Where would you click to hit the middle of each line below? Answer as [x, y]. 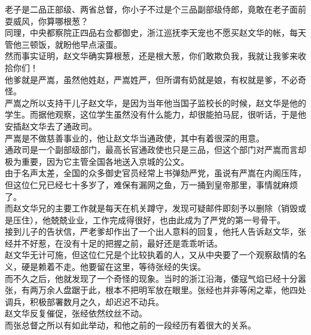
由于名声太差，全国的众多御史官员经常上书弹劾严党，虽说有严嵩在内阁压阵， [155, 173]
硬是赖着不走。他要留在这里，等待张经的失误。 [113, 267]
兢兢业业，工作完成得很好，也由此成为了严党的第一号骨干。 [168, 219]
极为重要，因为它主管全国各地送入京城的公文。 [97, 161]
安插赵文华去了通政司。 [51, 126]
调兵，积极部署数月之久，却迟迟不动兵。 [84, 301]
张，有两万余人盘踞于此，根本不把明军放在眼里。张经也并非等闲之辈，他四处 [155, 290]
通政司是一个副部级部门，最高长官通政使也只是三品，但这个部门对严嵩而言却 [155, 150]
